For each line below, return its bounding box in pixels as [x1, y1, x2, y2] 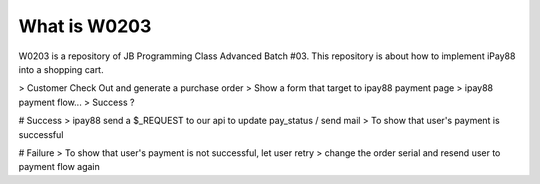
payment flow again [18, 161, 100, 173]
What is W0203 [18, 15, 152, 37]
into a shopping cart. [18, 63, 104, 75]
